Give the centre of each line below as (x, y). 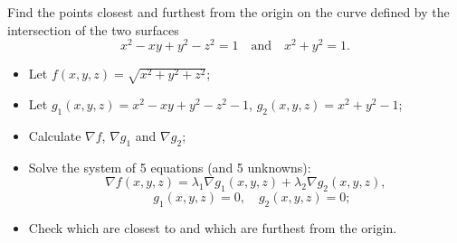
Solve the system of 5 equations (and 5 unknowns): (170, 167)
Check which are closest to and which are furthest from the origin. (213, 227)
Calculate (55, 135)
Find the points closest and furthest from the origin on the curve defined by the (228, 12)
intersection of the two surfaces (93, 29)
